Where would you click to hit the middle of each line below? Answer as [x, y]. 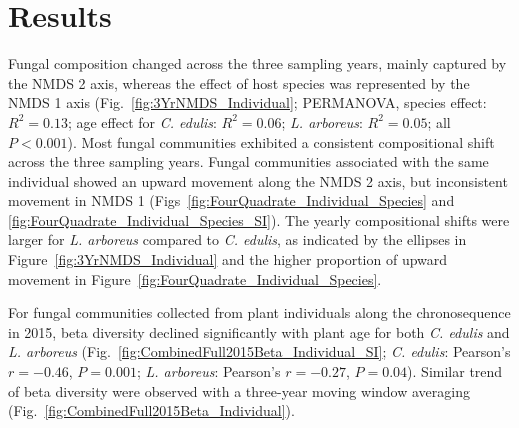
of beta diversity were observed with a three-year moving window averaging [239, 390]
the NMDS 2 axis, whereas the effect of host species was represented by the [239, 82]
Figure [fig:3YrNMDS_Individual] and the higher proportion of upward [228, 259]
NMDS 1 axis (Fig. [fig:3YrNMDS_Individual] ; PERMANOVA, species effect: [247, 102]
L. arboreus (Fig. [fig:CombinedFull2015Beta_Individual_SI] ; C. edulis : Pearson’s [259, 351]
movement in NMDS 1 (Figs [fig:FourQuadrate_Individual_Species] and [231, 200]
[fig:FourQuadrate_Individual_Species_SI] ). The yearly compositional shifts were [259, 219]
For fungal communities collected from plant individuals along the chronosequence [259, 312]
